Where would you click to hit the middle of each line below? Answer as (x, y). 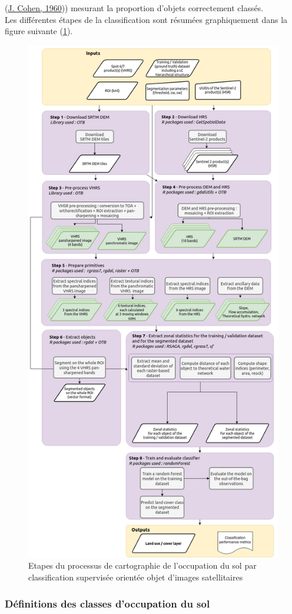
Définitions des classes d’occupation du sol (107, 603)
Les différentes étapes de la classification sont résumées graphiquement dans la (146, 19)
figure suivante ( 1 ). (39, 31)
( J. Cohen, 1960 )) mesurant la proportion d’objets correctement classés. (134, 8)
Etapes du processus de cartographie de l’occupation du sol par (142, 565)
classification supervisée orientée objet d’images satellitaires (136, 577)
